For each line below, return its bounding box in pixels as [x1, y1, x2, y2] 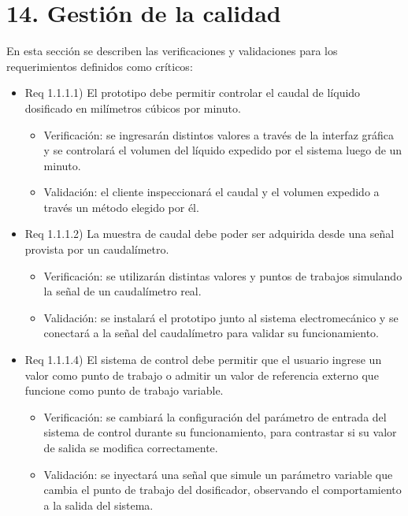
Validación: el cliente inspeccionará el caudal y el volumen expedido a [43, 184, 380, 200]
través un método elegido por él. [43, 199, 199, 215]
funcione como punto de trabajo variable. [24, 382, 224, 399]
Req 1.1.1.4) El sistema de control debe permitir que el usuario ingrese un [24, 351, 382, 368]
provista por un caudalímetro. [24, 241, 169, 258]
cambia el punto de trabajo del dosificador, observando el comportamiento [43, 481, 402, 498]
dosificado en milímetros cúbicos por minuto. [24, 99, 241, 116]
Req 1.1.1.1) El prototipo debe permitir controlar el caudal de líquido [24, 84, 361, 101]
